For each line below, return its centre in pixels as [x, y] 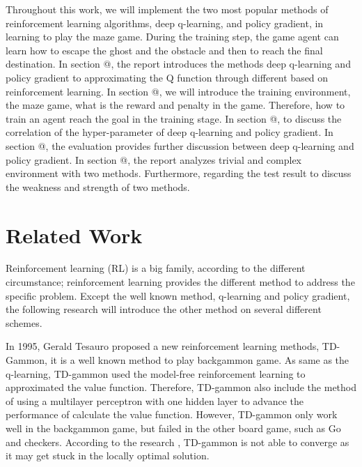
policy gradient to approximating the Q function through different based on [167, 77]
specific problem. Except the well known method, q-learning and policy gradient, [178, 295]
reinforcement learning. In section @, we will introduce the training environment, [178, 91]
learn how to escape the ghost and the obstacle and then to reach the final [164, 50]
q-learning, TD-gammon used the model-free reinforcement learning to [156, 373]
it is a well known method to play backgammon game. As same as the [200, 360]
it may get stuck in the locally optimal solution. [108, 455]
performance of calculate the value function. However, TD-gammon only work [172, 414]
